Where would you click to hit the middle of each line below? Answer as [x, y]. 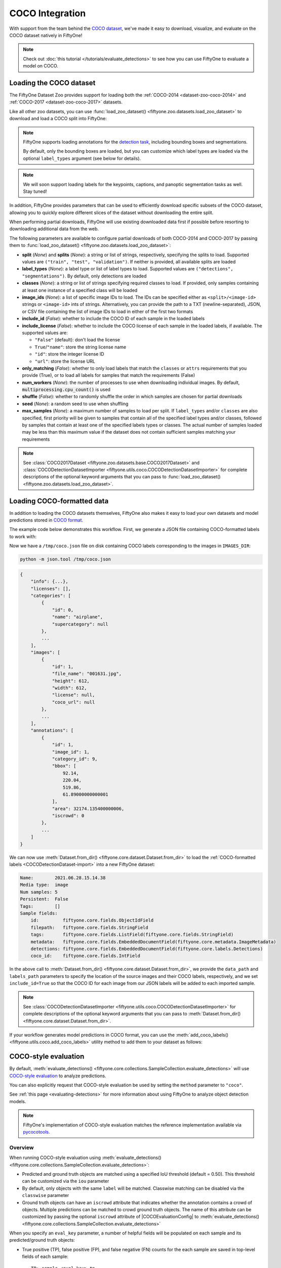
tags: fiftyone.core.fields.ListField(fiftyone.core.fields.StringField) [132, 935]
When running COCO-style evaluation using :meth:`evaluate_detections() [85, 1158]
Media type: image [44, 885]
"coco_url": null [73, 702]
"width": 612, [69, 688]
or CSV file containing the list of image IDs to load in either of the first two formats [108, 311]
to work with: [23, 536]
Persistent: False [44, 899]
